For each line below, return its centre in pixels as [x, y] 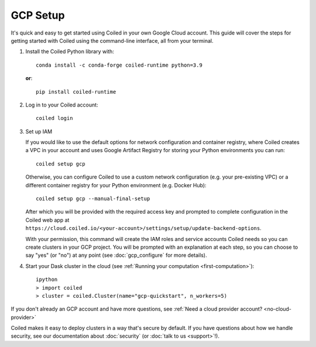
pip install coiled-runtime [76, 92]
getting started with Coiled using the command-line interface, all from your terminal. [112, 40]
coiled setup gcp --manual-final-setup [93, 199]
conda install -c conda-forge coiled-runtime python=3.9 [119, 65]
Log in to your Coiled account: [62, 105]
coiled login [54, 118]
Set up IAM [39, 131]
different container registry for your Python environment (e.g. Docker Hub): [116, 185]
